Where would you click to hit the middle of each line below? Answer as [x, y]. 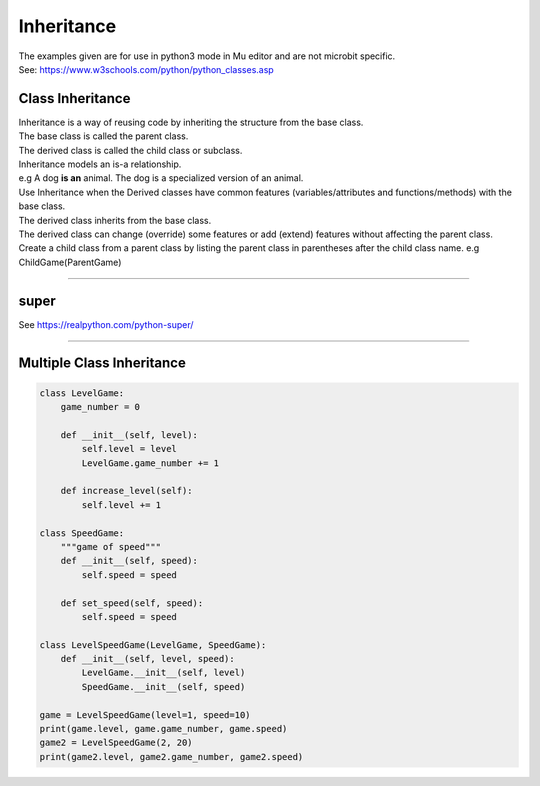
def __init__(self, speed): [129, 561]
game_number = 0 [100, 407]
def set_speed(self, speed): [132, 603]
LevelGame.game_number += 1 [150, 463]
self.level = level [129, 449]
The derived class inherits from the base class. [115, 220]
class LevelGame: [82, 393]
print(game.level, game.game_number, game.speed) [163, 729]
